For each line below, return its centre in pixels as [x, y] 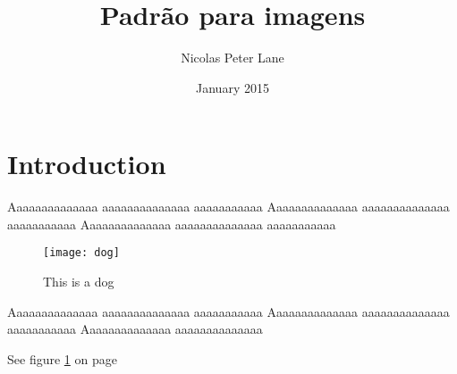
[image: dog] [81, 253]
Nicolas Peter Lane [233, 58]
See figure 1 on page [62, 358]
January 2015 [233, 87]
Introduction [87, 164]
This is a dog [79, 282]
